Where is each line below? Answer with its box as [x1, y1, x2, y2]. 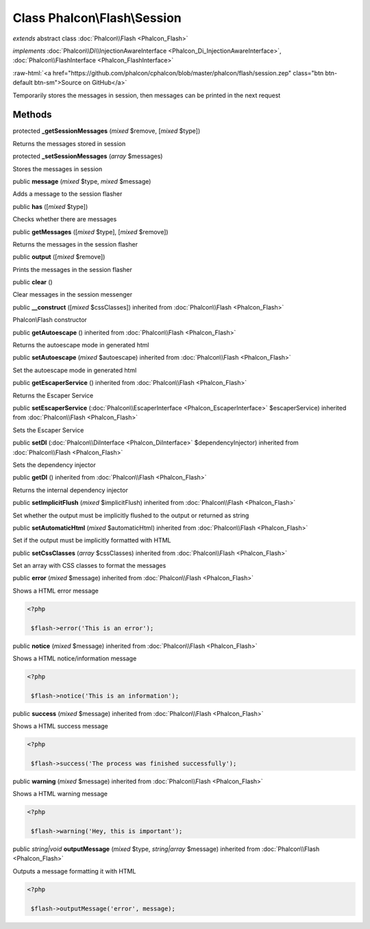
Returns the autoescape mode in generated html [12, 341, 149, 349]
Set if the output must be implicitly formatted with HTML [12, 536, 171, 545]
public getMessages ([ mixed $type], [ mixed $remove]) [12, 227, 169, 236]
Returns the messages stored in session [12, 139, 126, 147]
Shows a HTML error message [12, 586, 99, 595]
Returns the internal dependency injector [12, 486, 128, 494]
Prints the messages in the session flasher [12, 265, 133, 273]
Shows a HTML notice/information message [12, 654, 137, 662]
